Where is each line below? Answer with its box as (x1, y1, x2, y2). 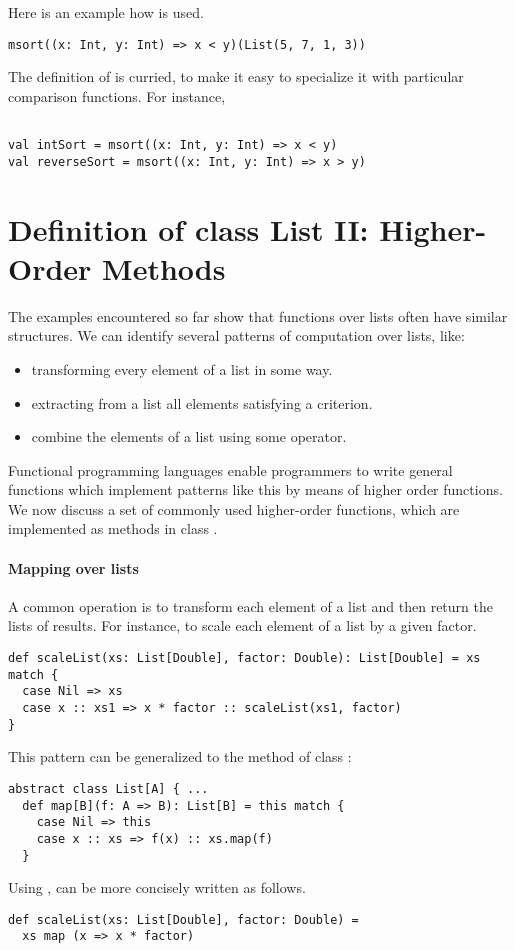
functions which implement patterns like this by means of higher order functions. (8, 479, 503, 500)
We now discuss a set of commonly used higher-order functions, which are (8, 498, 460, 519)
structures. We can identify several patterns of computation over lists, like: (8, 325, 465, 346)
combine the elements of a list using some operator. (31, 426, 347, 447)
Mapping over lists (8, 557, 139, 578)
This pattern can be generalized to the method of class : (8, 746, 352, 767)
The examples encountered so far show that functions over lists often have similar (8, 305, 508, 326)
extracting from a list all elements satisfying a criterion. (31, 392, 373, 413)
